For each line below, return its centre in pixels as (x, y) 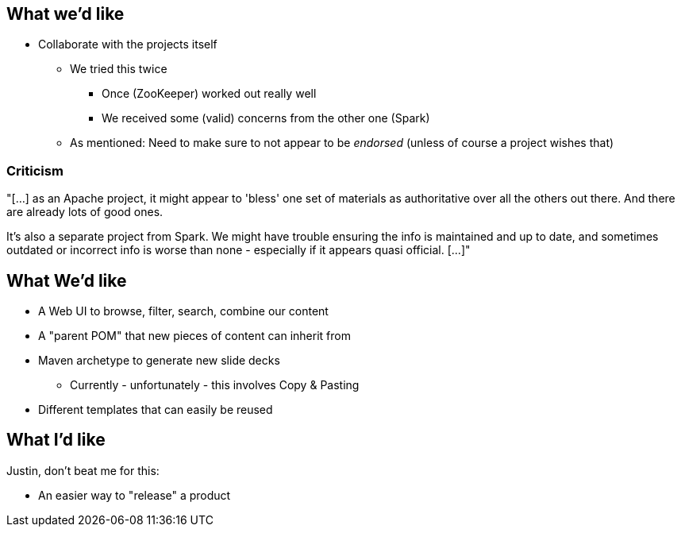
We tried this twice (119, 69)
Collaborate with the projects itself (128, 44)
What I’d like (56, 440)
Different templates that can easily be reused (156, 410)
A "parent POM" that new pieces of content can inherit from (194, 336)
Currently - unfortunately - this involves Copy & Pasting (215, 385)
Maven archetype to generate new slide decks (159, 361)
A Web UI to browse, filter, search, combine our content (183, 311)
